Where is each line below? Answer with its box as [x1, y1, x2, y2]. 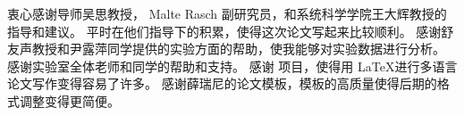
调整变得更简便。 [19, 91, 120, 110]
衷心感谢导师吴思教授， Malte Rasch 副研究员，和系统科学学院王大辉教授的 [7, 4, 447, 22]
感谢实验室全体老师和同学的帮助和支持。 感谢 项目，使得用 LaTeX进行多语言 [7, 56, 458, 75]
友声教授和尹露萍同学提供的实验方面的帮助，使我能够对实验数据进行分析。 [7, 39, 445, 58]
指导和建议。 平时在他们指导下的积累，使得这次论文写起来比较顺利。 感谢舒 [7, 21, 454, 40]
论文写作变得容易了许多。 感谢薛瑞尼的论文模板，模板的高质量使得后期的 [7, 74, 437, 93]
